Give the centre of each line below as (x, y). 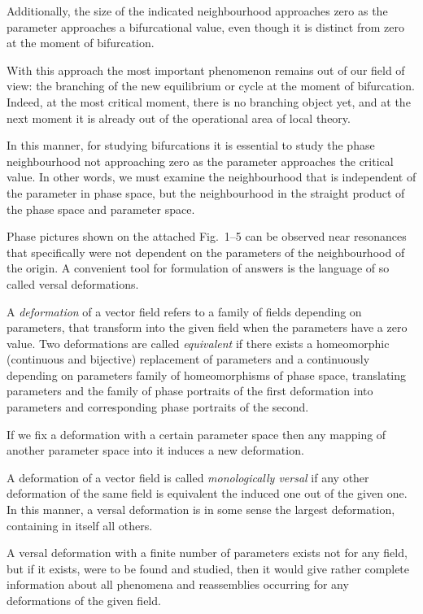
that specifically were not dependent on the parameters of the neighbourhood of (206, 252)
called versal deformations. (73, 283)
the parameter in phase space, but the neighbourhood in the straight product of (206, 192)
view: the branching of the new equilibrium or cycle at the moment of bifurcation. (211, 86)
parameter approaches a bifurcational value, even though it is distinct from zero (205, 26)
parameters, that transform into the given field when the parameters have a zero (207, 327)
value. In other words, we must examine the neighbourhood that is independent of (211, 177)
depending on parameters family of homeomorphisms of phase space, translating (207, 374)
